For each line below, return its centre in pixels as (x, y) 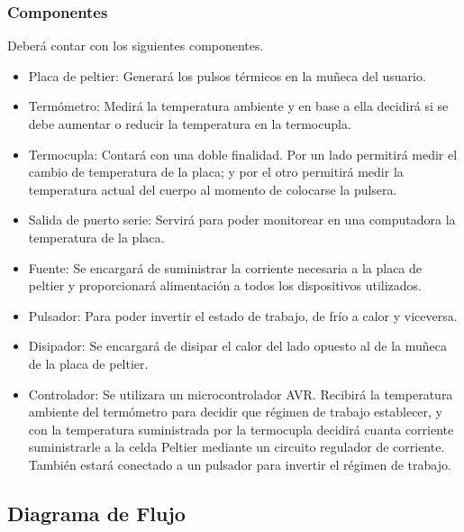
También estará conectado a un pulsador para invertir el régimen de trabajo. (240, 464)
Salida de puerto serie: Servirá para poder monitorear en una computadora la (242, 220)
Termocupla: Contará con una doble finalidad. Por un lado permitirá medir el (243, 154)
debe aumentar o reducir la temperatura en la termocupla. (190, 124)
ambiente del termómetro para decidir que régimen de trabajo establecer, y (236, 412)
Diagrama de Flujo (96, 513)
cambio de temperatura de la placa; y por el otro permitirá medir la (216, 172)
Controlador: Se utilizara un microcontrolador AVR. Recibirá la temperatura (241, 394)
